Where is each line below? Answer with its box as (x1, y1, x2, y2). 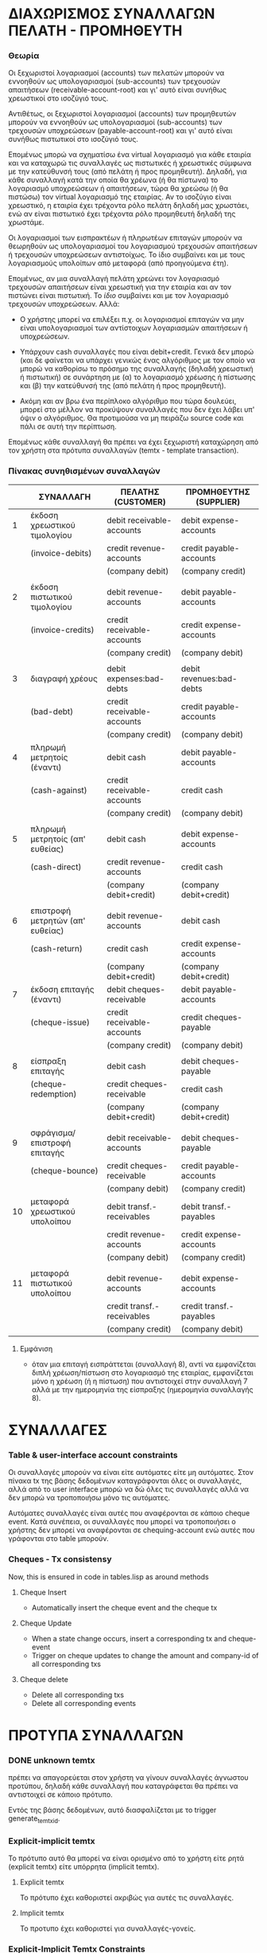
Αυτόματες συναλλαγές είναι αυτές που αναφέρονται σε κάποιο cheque (8, 1508, 250, 1518)
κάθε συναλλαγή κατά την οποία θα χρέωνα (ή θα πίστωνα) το (8, 175, 219, 185)
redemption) (30, 1088, 77, 1100)
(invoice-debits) (30, 547, 92, 559)
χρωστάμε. (8, 218, 45, 227)
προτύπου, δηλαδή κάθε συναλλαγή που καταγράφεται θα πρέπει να (8, 1782, 238, 1791)
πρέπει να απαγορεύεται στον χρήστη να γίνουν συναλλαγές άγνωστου (8, 1773, 249, 1782)
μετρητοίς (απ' (30, 833, 86, 845)
